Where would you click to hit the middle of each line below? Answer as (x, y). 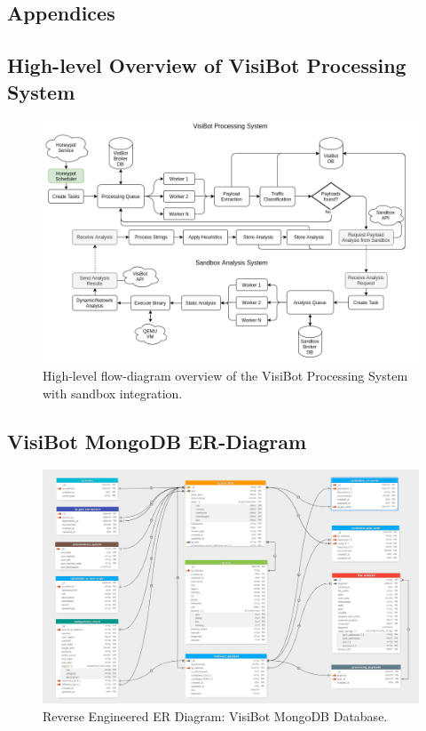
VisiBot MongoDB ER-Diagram (157, 441)
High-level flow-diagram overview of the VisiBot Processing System (225, 375)
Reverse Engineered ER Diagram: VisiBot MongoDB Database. (215, 715)
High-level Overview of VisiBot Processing (207, 65)
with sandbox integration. (113, 393)
